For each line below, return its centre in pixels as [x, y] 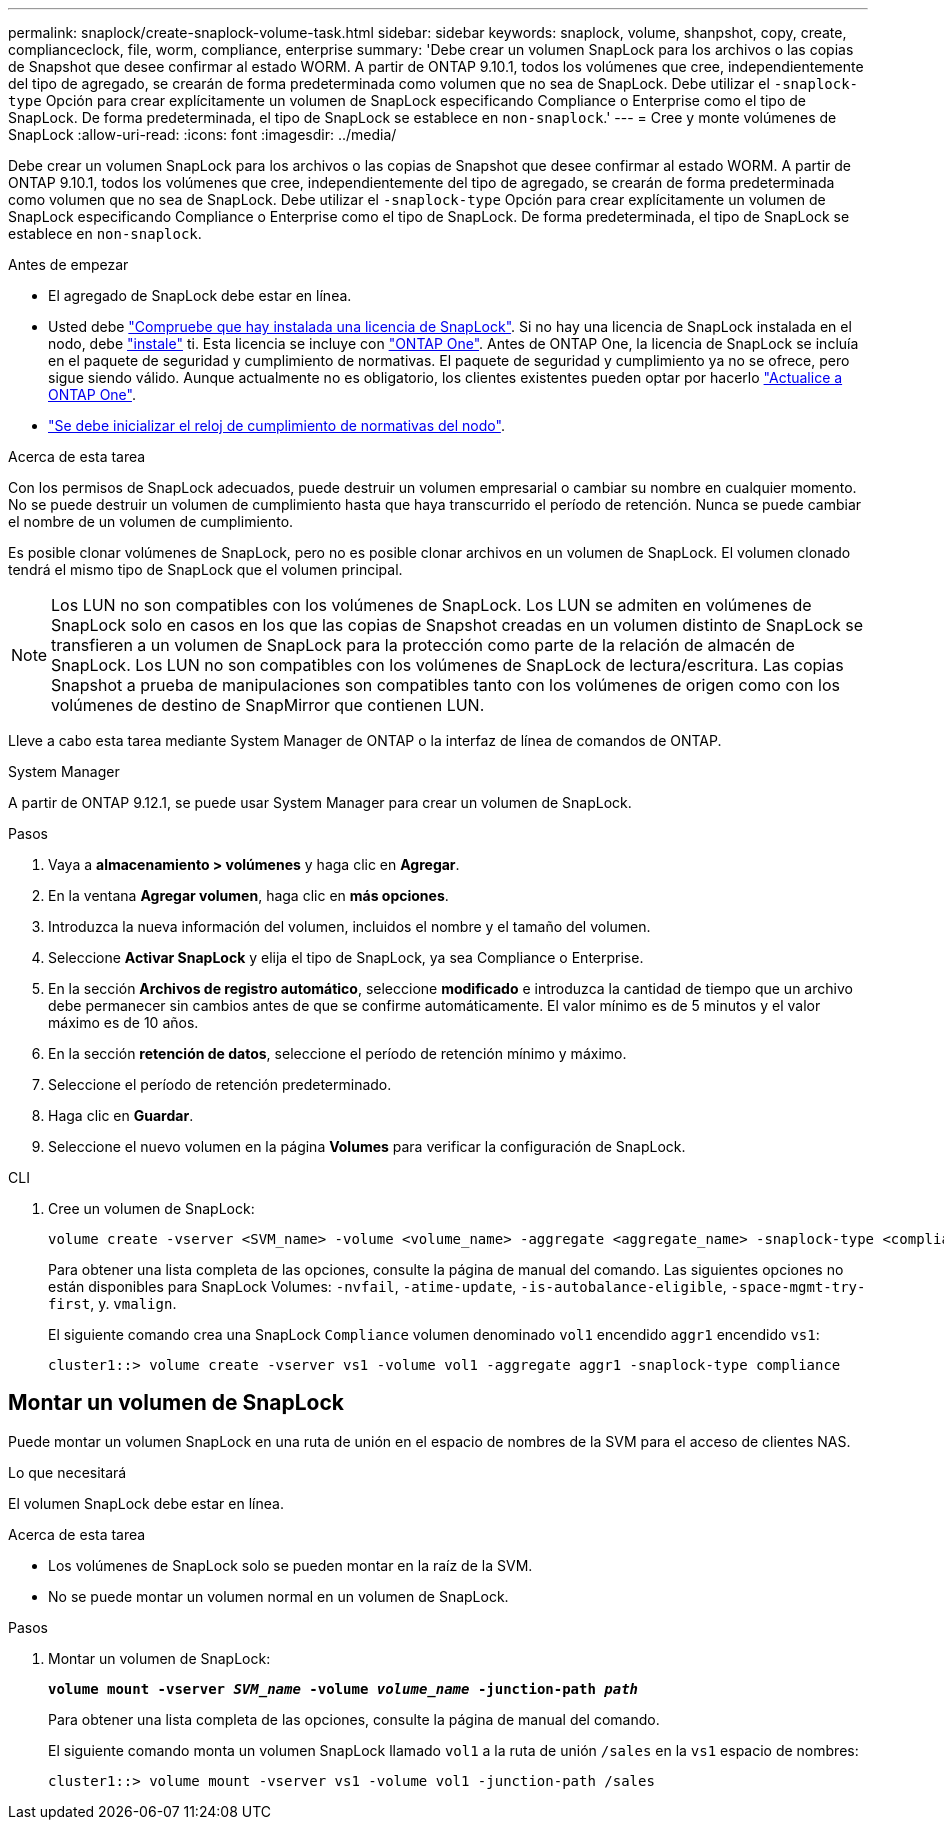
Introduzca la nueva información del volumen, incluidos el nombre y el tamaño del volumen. [349, 926]
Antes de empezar [68, 264]
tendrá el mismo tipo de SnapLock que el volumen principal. [205, 569]
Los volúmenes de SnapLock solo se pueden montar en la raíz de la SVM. [290, 1565]
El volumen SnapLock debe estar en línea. [146, 1503]
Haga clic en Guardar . [121, 1115]
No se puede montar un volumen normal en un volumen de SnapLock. [278, 1596]
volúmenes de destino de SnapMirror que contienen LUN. [268, 705]
